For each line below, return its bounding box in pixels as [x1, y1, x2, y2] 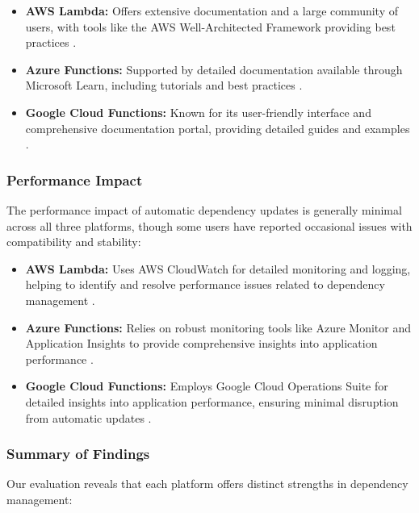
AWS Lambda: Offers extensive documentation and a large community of [25, 2, 399, 19]
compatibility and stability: [6, 233, 141, 250]
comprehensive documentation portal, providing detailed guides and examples [25, 119, 410, 136]
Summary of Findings [6, 444, 150, 464]
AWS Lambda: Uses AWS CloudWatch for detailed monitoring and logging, [25, 260, 411, 277]
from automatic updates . [25, 409, 152, 426]
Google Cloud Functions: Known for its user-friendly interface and [25, 103, 371, 120]
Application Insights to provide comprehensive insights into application [25, 335, 378, 352]
